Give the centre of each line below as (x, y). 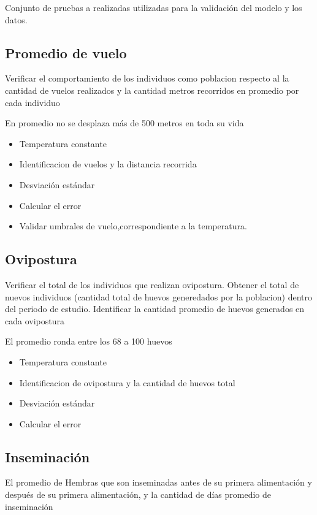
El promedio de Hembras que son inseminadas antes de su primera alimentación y (158, 482)
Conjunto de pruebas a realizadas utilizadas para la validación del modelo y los (154, 7)
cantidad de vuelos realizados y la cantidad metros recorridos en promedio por (152, 90)
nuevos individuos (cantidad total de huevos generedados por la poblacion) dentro (158, 296)
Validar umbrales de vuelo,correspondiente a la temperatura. (133, 226)
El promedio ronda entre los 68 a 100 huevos (89, 341)
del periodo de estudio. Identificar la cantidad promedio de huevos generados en (155, 309)
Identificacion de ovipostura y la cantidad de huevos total (127, 382)
